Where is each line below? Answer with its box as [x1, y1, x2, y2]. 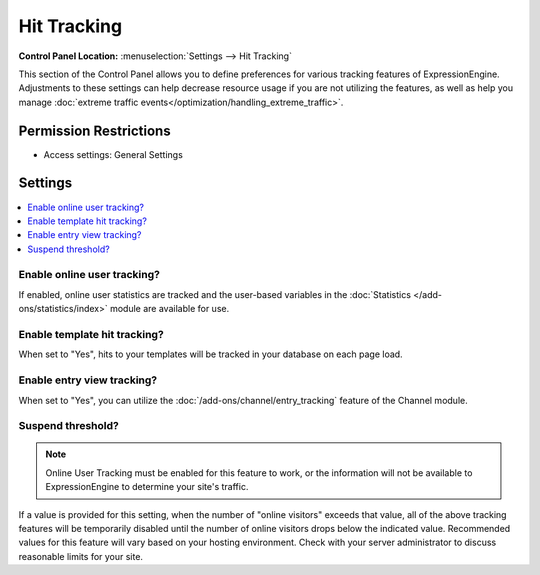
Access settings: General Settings [43, 148, 184, 160]
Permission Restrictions [18, 122, 171, 139]
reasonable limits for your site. [18, 550, 144, 562]
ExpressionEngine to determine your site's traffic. [45, 481, 249, 493]
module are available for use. [110, 303, 230, 315]
